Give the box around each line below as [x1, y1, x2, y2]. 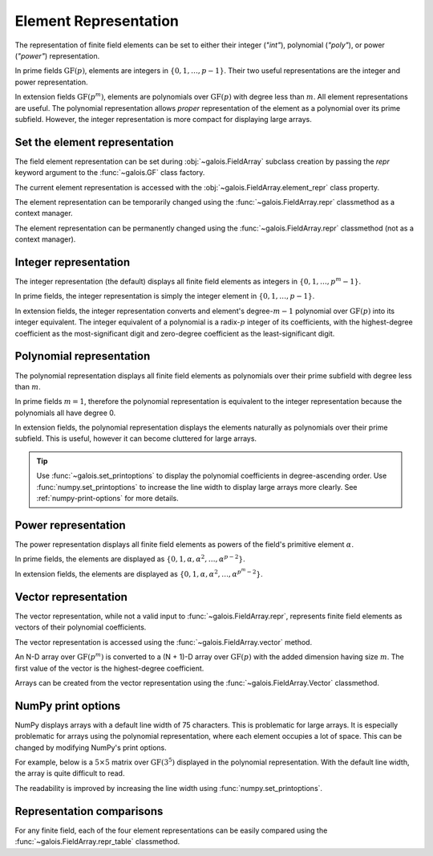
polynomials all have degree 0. [14, 408, 116, 418]
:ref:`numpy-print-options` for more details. [36, 494, 180, 503]
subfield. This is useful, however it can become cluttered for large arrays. [14, 434, 257, 443]
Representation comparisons [14, 804, 164, 818]
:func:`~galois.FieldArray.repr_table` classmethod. [14, 837, 180, 846]
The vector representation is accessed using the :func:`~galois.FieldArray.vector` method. [14, 637, 313, 646]
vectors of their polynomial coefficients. [14, 622, 147, 632]
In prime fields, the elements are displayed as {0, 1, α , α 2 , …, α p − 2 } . [14, 553, 245, 564]
